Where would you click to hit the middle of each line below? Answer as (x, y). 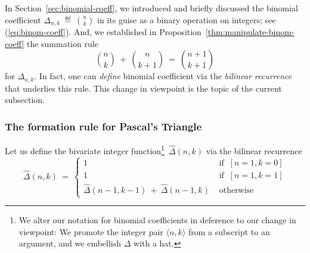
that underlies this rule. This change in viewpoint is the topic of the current (143, 88)
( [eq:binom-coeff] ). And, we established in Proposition (103, 32)
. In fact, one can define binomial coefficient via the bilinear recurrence (163, 76)
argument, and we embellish (70, 243)
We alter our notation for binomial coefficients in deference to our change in (157, 220)
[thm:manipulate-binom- (250, 32)
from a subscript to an (229, 231)
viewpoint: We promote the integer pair (91, 231)
